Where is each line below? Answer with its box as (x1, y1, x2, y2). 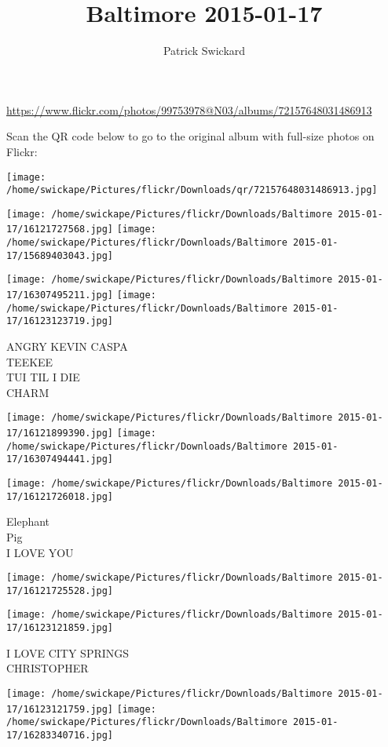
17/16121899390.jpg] (6, 428, 114, 439)
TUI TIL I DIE (6, 369, 80, 385)
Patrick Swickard (163, 42, 246, 59)
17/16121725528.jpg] (6, 585, 114, 596)
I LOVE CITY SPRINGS (6, 644, 130, 661)
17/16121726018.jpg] (6, 490, 114, 502)
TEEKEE (6, 353, 53, 370)
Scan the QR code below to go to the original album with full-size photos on (6, 128, 375, 144)
